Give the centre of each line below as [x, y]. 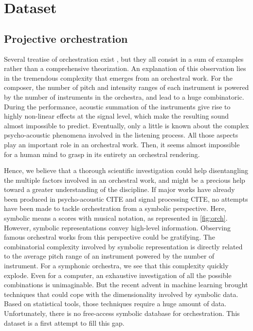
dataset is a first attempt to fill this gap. [64, 322]
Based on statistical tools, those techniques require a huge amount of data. [115, 304]
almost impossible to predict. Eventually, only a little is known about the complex [126, 125]
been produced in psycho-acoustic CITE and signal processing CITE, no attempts [126, 199]
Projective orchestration [66, 38]
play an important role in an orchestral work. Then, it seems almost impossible [122, 144]
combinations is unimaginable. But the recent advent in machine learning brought [126, 285]
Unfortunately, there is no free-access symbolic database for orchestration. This [122, 313]
